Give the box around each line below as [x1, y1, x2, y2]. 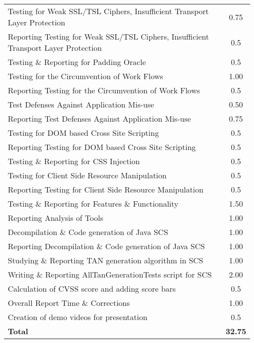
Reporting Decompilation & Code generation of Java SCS [8, 240, 205, 252]
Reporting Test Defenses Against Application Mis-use [8, 113, 191, 124]
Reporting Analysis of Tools [8, 212, 104, 223]
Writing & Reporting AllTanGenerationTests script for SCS [8, 269, 212, 280]
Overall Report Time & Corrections [8, 297, 130, 308]
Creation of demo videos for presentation [8, 311, 148, 322]
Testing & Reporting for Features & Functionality [8, 198, 179, 209]
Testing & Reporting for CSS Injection [8, 155, 140, 167]
